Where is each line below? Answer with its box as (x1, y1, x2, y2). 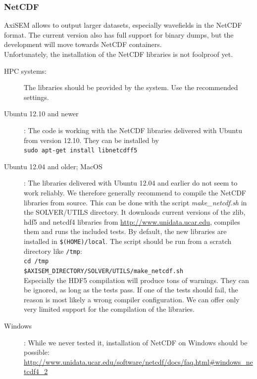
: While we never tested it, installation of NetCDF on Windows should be (24, 337, 248, 347)
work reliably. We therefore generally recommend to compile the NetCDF (24, 188, 246, 197)
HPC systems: (4, 65, 47, 76)
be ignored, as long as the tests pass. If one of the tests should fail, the (24, 284, 238, 295)
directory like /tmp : (24, 245, 82, 256)
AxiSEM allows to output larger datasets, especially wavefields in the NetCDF (4, 20, 242, 30)
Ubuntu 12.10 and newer (4, 108, 79, 119)
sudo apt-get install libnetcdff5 (24, 147, 138, 154)
